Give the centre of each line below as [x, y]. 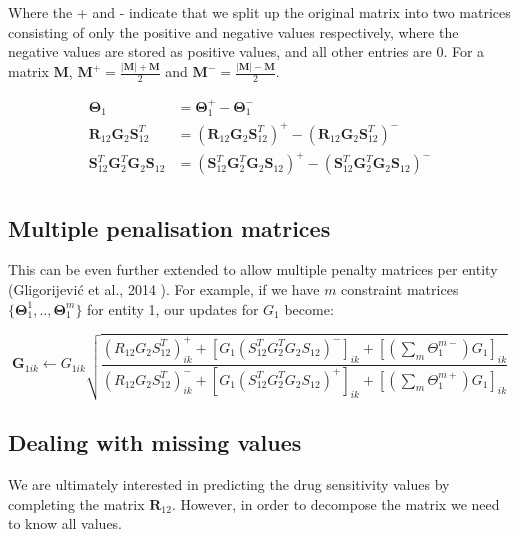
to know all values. [65, 523]
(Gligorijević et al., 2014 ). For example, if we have [164, 289]
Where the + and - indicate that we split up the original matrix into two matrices [259, 12]
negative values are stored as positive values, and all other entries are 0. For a [246, 51]
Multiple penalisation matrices [169, 227]
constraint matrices [400, 289]
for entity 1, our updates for [173, 308]
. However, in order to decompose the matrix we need [335, 503]
